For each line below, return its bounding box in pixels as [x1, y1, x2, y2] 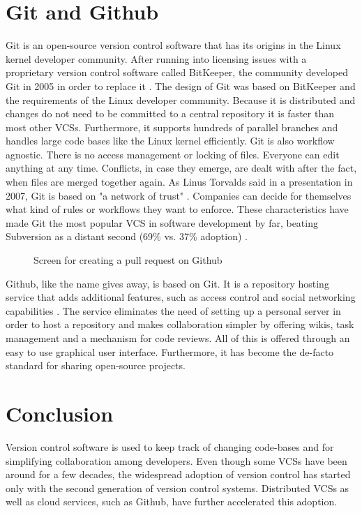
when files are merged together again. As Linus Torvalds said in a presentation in [6, 174, 353, 189]
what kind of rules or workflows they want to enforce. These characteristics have [6, 202, 349, 216]
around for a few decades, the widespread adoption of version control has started [6, 467, 351, 482]
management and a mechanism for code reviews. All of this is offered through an [6, 331, 350, 345]
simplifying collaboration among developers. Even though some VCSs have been [6, 453, 347, 468]
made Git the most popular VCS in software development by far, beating [6, 215, 318, 230]
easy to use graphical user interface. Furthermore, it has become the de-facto [6, 344, 334, 359]
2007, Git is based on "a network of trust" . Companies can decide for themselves [6, 188, 352, 202]
